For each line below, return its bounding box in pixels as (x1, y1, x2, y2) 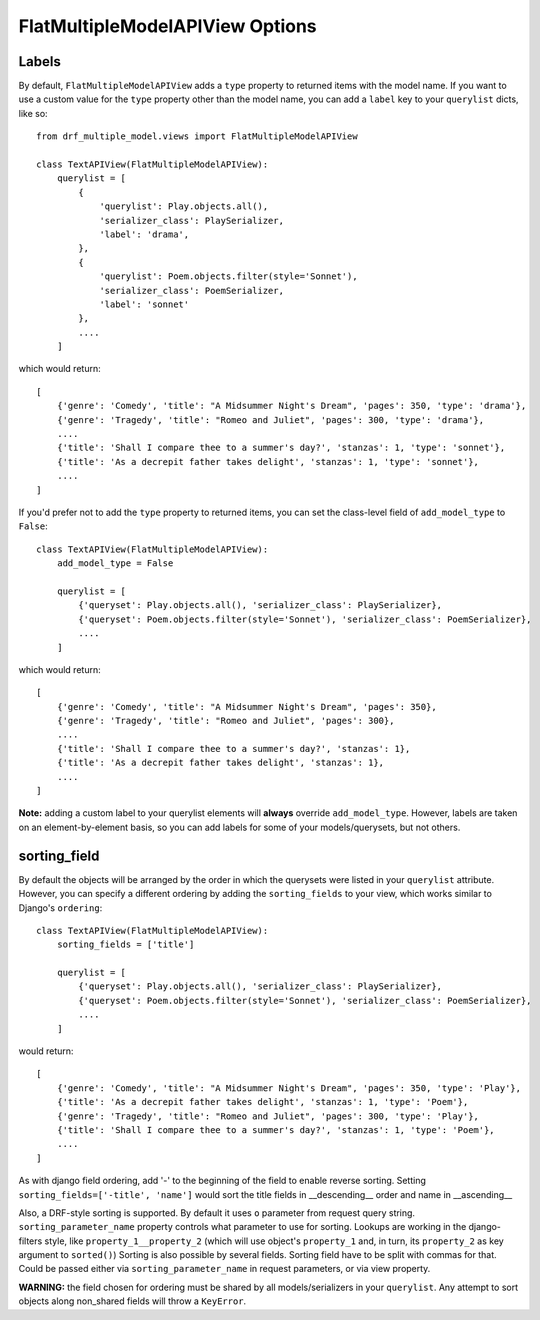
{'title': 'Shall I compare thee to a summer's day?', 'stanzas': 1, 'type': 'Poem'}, (56, 1124, 495, 1135)
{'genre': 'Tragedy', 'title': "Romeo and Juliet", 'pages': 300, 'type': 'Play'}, (56, 1110, 480, 1122)
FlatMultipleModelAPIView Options (18, 15, 317, 37)
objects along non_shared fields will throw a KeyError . (18, 1295, 247, 1307)
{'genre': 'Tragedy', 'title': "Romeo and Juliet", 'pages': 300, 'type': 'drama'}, (56, 414, 485, 425)
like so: (18, 107, 49, 119)
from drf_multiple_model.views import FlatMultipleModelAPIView (36, 131, 359, 142)
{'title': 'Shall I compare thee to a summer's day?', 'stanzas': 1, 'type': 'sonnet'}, (56, 442, 506, 454)
